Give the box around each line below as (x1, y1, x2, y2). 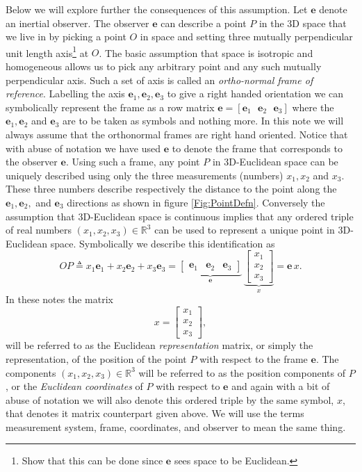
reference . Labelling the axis (6, 86, 125, 101)
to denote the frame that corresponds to (172, 140, 343, 155)
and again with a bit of (231, 379, 330, 393)
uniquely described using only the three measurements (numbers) (6, 168, 283, 182)
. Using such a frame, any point (65, 154, 200, 169)
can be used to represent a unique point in (154, 222, 335, 237)
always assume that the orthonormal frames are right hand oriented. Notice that (6, 127, 348, 141)
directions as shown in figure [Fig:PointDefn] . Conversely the (67, 195, 325, 209)
